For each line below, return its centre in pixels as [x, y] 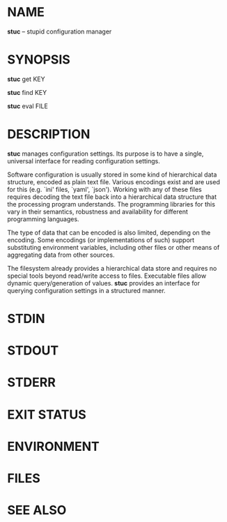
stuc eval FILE [28, 106]
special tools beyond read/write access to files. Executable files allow [107, 276]
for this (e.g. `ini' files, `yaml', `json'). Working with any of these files [104, 189]
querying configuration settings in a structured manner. [86, 290]
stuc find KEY [27, 92]
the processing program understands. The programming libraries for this [111, 204]
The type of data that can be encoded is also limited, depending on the [109, 232]
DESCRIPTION [49, 134]
